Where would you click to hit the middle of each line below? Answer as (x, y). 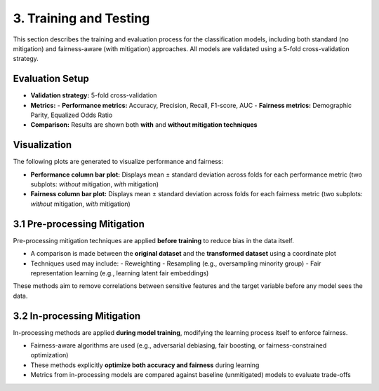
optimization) (49, 355)
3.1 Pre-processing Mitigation (79, 224)
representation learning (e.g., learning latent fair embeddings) (120, 273)
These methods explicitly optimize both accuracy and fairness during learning (145, 365)
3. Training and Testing (81, 18)
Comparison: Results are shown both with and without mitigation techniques (144, 125)
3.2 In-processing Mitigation (77, 316)
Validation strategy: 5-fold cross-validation (94, 95)
